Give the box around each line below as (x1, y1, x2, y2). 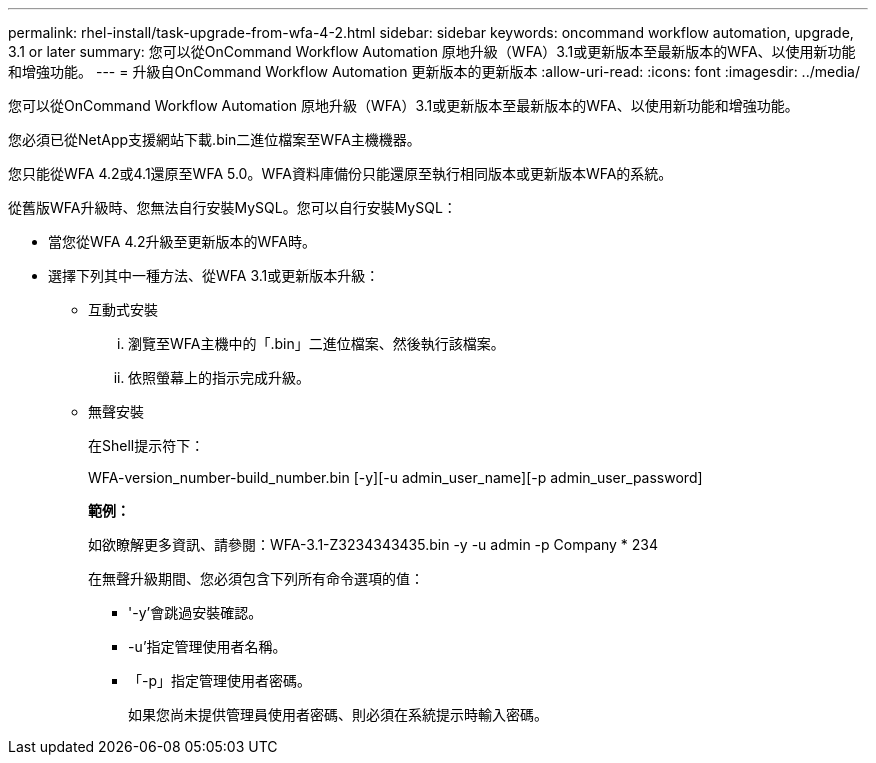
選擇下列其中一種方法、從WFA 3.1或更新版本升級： (48, 267, 380, 284)
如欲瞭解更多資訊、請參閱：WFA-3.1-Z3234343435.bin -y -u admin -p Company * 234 (88, 536, 659, 553)
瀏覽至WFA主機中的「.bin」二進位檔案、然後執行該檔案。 (128, 335, 505, 352)
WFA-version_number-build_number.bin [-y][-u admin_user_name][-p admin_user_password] (88, 469, 703, 486)
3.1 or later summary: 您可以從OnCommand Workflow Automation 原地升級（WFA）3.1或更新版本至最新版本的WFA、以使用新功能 (8, 43, 856, 60)
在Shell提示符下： (88, 437, 205, 454)
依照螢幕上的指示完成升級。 (128, 369, 310, 386)
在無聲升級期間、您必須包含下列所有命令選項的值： (88, 570, 424, 587)
